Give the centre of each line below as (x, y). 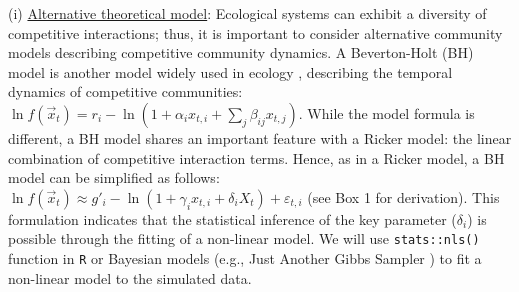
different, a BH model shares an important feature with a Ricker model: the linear (260, 137)
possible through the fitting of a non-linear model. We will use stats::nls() (244, 238)
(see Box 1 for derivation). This (403, 196)
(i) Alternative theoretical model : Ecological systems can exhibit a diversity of (247, 13)
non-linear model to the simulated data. (130, 277)
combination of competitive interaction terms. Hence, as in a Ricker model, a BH (256, 157)
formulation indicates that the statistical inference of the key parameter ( (232, 218)
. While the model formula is (386, 112)
